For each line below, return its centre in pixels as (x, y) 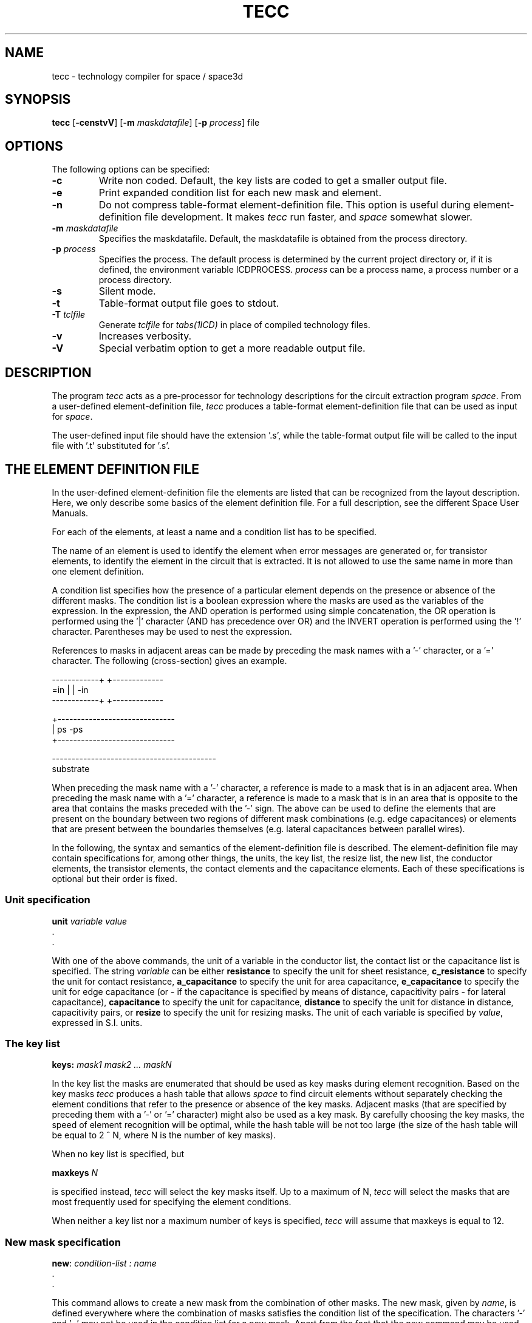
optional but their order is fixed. (114, 878)
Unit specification (48, 900)
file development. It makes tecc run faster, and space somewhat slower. (308, 217)
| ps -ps (67, 729)
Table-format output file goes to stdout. (189, 303)
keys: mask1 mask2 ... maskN (112, 1065)
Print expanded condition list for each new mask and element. (240, 193)
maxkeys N (75, 1173)
